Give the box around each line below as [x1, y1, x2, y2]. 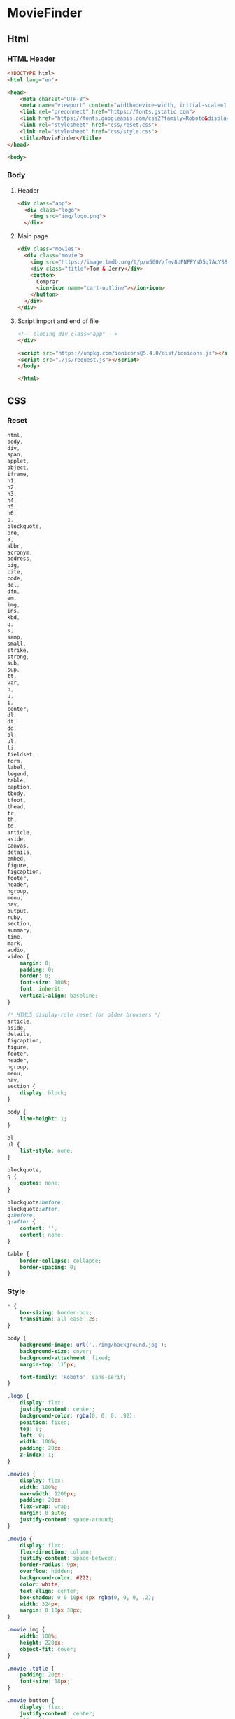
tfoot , [7, 796, 27, 803]
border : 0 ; [20, 972, 52, 979]
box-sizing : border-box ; [20, 1309, 92, 1316]
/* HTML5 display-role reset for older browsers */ [7, 1011, 161, 1018]
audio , [7, 946, 27, 953]
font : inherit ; [20, 986, 64, 993]
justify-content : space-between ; [20, 1555, 117, 1562]
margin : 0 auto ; [20, 1509, 68, 1517]
